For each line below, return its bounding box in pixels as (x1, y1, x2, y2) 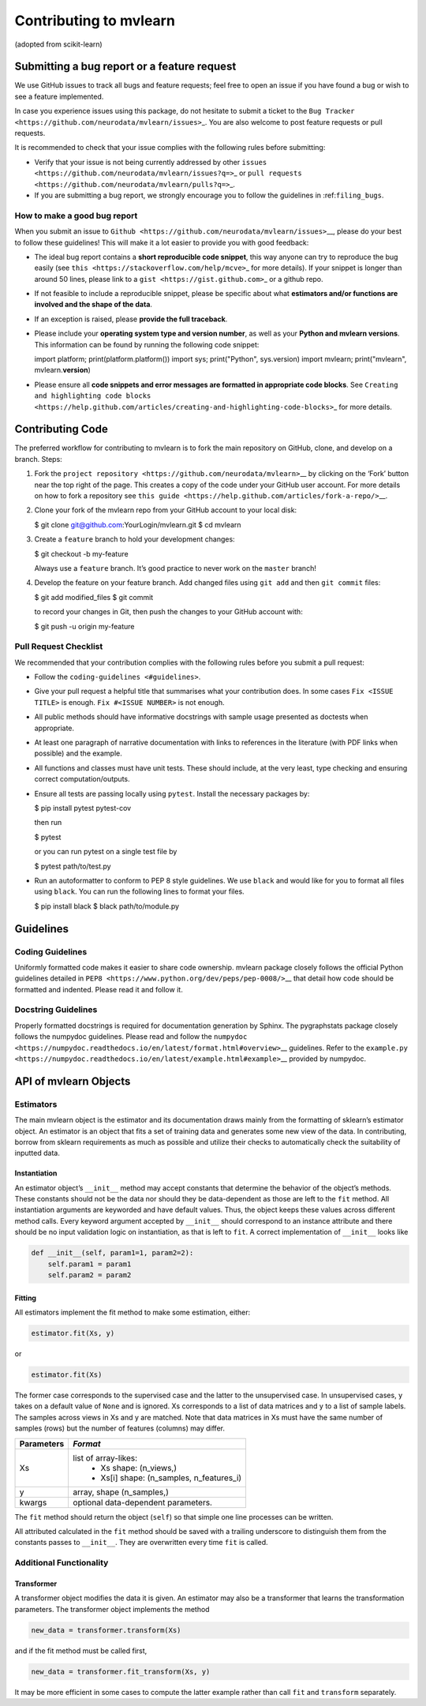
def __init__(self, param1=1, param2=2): (31, 1248, 194, 1258)
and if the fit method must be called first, (14, 1646, 148, 1655)
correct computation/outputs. (34, 774, 130, 784)
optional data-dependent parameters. (73, 1497, 213, 1508)
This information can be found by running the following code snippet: (34, 339, 260, 349)
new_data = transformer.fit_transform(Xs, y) (31, 1667, 211, 1676)
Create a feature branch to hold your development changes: (34, 534, 236, 544)
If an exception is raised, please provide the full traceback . (34, 314, 228, 324)
